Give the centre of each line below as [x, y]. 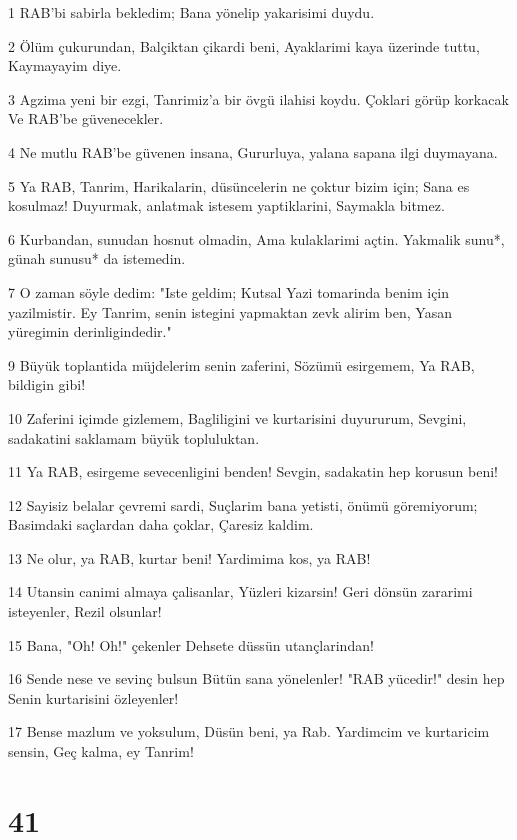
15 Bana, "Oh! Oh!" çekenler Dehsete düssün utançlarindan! [191, 644]
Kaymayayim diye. [65, 65]
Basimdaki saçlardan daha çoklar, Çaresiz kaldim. [161, 524]
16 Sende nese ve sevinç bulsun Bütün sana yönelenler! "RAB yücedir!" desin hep [256, 678]
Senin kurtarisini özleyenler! [93, 697]
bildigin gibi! [47, 384]
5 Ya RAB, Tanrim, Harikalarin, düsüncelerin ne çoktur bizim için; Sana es [239, 185]
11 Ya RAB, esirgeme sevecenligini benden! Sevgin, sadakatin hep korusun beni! [253, 471]
